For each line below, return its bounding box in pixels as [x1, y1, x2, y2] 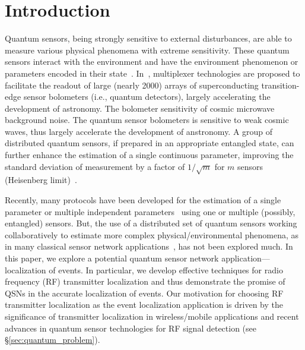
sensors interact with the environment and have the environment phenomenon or [5, 55, 298, 68]
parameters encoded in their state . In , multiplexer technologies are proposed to [5, 67, 300, 79]
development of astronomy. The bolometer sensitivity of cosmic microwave [5, 102, 275, 114]
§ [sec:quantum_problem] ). [5, 333, 100, 346]
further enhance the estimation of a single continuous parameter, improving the [5, 149, 294, 161]
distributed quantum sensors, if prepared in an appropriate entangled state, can [5, 137, 294, 149]
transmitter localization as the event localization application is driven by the [5, 298, 283, 311]
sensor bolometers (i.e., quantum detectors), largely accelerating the [23, 90, 271, 103]
